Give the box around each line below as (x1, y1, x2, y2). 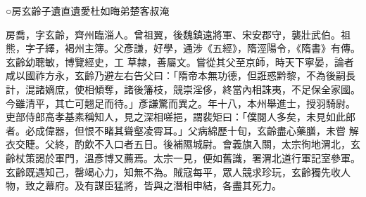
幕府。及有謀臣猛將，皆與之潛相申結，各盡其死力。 (44, 178, 282, 193)
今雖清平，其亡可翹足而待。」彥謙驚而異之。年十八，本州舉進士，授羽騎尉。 (6, 95, 355, 110)
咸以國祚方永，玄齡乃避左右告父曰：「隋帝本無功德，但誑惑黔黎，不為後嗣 (6, 68, 346, 83)
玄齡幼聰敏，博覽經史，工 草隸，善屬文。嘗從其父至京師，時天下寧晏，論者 (6, 54, 354, 69)
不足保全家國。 (291, 81, 360, 96)
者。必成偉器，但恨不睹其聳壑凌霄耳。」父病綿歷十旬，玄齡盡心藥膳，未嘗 (6, 123, 346, 137)
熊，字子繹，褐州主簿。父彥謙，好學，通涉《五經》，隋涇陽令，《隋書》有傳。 (6, 41, 360, 55)
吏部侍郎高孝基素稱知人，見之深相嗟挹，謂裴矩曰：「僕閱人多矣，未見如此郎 (6, 109, 355, 124)
